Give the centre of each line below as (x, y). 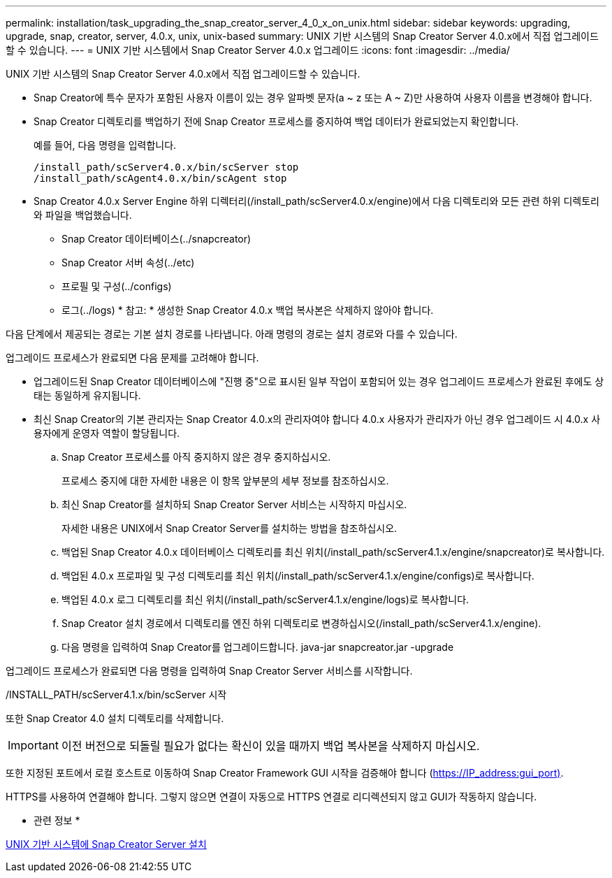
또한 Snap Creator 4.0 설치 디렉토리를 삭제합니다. (115, 718)
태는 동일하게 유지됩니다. (87, 395)
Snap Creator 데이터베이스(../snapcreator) (156, 239)
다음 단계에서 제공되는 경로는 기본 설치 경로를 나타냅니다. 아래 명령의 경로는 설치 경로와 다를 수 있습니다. (232, 334)
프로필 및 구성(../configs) (117, 286)
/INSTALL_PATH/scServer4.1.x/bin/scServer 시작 (116, 695)
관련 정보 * (57, 820)
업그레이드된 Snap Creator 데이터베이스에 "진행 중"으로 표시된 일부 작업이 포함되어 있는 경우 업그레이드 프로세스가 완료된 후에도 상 (319, 381)
